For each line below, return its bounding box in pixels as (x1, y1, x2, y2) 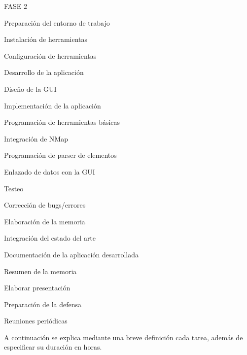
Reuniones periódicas (4, 316, 68, 326)
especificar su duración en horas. (4, 342, 102, 352)
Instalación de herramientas (4, 34, 88, 44)
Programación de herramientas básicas (4, 117, 120, 127)
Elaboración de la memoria (4, 216, 85, 226)
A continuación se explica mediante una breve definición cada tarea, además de (4, 332, 243, 342)
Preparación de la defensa (4, 299, 82, 309)
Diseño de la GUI (4, 83, 57, 94)
